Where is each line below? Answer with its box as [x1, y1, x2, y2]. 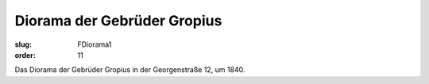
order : [14, 50, 36, 59]
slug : [14, 40, 32, 49]
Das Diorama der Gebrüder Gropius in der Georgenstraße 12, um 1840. [14, 65, 245, 74]
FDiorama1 [77, 40, 112, 49]
